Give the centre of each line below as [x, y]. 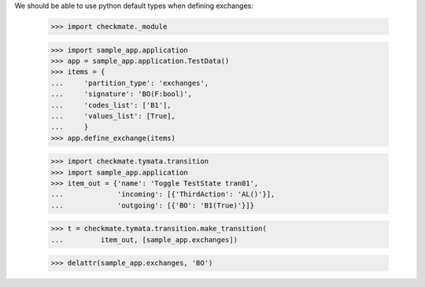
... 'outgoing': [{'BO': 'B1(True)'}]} [153, 205]
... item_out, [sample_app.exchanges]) [144, 239]
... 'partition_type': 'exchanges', [129, 83]
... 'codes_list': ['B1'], [111, 105]
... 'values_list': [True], [113, 116]
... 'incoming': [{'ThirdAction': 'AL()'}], [163, 194]
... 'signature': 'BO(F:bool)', [122, 94]
